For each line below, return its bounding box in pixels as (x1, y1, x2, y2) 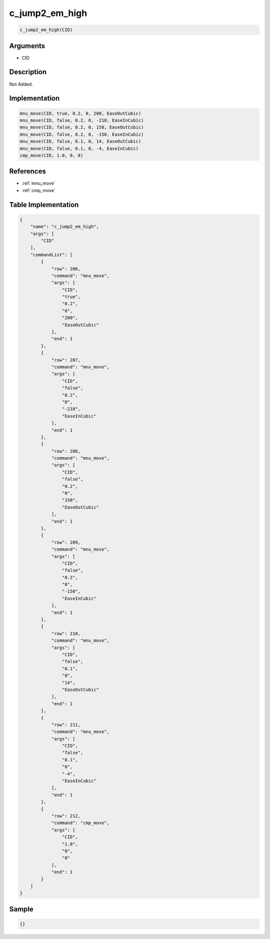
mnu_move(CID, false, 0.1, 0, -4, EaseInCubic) (19, 145, 138, 151)
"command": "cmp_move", (51, 820, 110, 826)
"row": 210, (51, 631, 81, 636)
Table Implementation (9, 201, 79, 209)
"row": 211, (51, 722, 81, 727)
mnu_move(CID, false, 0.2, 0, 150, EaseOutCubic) (19, 124, 144, 130)
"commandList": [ (30, 252, 73, 258)
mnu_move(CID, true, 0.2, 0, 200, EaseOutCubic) (19, 110, 141, 116)
